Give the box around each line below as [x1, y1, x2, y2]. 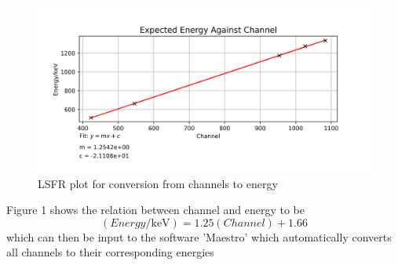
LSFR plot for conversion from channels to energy [38, 175, 278, 191]
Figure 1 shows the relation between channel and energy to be [6, 201, 305, 218]
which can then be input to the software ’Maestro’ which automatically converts [6, 228, 392, 245]
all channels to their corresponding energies [6, 244, 214, 260]
